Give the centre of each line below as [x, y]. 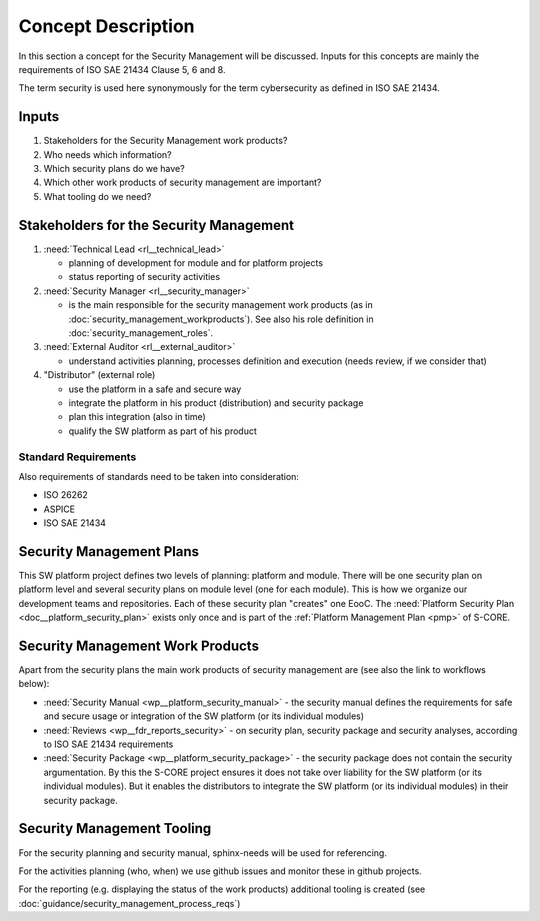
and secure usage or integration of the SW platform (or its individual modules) [204, 716]
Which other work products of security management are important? [182, 182]
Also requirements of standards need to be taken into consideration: [159, 476]
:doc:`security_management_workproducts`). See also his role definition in [221, 319]
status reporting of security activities [144, 277]
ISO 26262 [66, 495]
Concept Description [106, 26]
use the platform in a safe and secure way [155, 389]
